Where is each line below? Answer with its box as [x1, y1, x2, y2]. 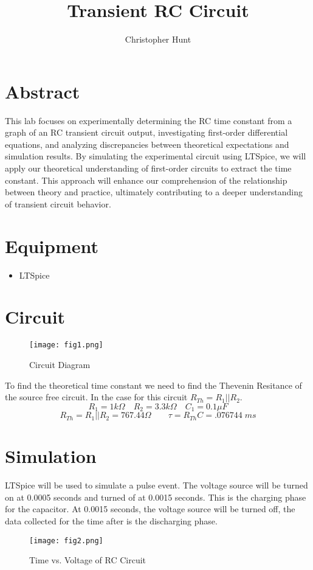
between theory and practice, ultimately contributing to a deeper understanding [5, 186, 303, 198]
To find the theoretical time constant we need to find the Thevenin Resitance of [5, 378, 302, 391]
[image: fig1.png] [29, 341, 103, 350]
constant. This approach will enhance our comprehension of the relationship [5, 173, 287, 186]
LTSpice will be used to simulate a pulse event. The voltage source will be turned [5, 479, 308, 492]
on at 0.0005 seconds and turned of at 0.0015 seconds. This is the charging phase [5, 490, 306, 503]
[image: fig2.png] [29, 536, 103, 545]
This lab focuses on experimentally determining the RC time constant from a [5, 114, 292, 127]
